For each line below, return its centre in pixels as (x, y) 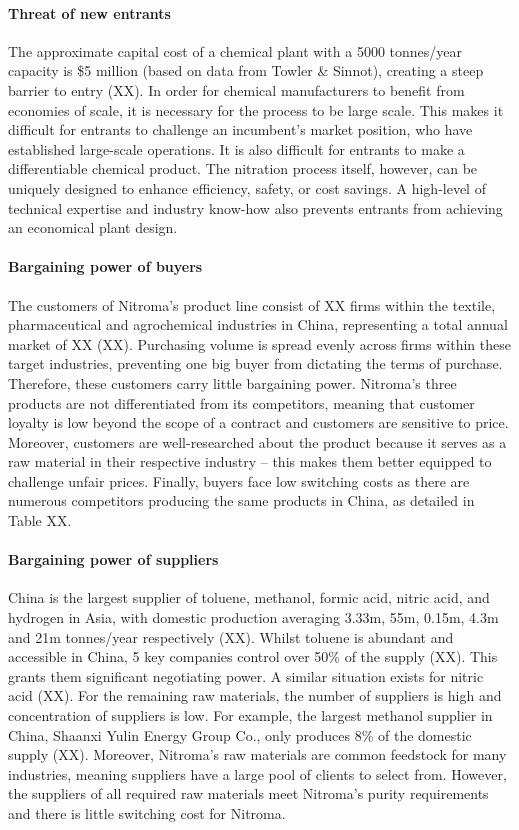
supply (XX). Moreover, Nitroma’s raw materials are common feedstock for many (257, 754)
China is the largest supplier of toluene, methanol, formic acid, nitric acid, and (249, 597)
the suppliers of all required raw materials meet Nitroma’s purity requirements (248, 793)
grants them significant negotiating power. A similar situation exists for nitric (246, 675)
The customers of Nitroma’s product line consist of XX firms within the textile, (252, 304)
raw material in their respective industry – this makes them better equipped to (250, 461)
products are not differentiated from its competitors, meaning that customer (241, 402)
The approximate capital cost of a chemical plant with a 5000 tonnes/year (235, 50)
